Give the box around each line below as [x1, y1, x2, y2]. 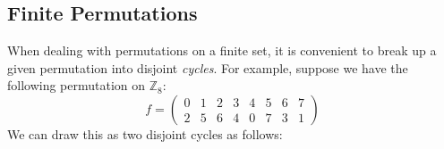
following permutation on [7, 76, 146, 95]
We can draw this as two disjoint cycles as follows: [7, 124, 283, 143]
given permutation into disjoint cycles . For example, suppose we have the [7, 58, 408, 77]
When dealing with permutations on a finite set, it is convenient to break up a [7, 41, 437, 60]
